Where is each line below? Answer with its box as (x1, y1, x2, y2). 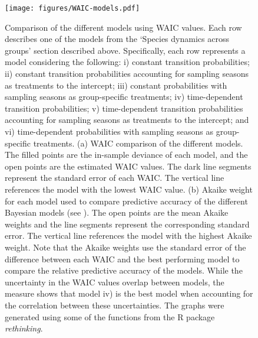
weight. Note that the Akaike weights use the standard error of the (5, 240, 246, 253)
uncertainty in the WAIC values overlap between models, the (5, 275, 224, 288)
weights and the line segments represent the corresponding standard (5, 217, 250, 230)
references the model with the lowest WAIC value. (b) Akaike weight (5, 183, 253, 195)
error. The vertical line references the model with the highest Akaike (5, 229, 252, 242)
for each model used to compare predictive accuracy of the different (5, 194, 248, 207)
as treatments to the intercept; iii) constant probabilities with (5, 79, 227, 91)
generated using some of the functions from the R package (5, 310, 215, 323)
